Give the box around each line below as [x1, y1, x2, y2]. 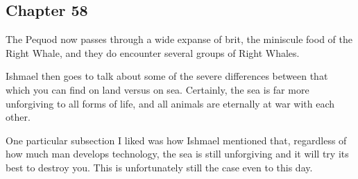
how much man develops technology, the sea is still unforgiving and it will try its [6, 146, 349, 161]
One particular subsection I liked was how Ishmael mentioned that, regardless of [6, 133, 347, 147]
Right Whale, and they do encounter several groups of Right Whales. [6, 45, 300, 60]
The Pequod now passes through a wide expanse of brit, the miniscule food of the [6, 32, 352, 46]
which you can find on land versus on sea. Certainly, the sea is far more [6, 82, 309, 96]
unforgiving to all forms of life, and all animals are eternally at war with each [6, 96, 335, 110]
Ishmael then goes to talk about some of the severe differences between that [6, 69, 328, 83]
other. [6, 110, 31, 124]
